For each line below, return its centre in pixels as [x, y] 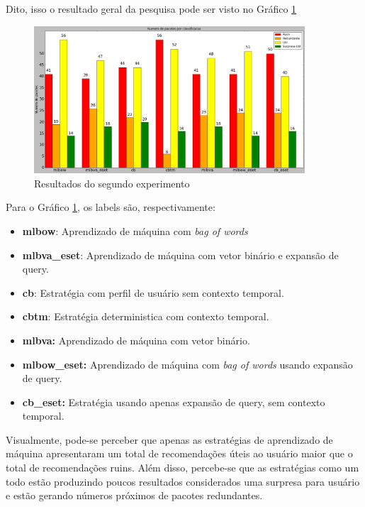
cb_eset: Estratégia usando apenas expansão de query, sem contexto [174, 402]
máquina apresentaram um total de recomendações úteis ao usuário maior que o [179, 453]
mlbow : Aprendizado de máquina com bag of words [135, 230]
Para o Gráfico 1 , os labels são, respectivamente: [111, 207]
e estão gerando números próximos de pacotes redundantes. [134, 495]
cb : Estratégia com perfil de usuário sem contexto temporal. [153, 292]
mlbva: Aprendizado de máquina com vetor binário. [136, 340]
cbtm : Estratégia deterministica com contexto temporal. [146, 316]
